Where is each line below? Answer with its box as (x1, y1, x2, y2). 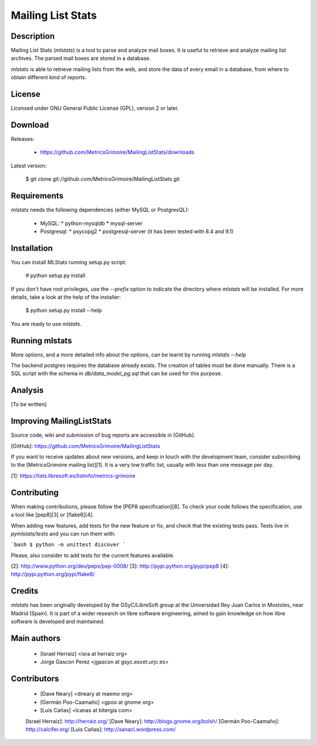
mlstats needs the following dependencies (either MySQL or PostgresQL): (11, 206, 190, 214)
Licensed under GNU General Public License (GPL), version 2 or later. (11, 104, 179, 112)
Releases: (11, 136, 35, 143)
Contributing (11, 487, 59, 497)
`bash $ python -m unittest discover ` (11, 541, 126, 548)
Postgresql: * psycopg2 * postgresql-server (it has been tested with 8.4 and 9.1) (40, 228, 234, 235)
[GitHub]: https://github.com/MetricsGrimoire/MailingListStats (11, 442, 161, 449)
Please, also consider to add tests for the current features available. (11, 552, 175, 559)
